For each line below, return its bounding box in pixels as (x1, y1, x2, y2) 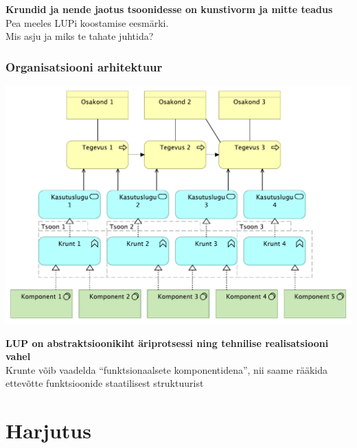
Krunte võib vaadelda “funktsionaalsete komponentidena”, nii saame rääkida (5, 362, 327, 377)
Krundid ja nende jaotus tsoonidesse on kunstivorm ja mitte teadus (5, 2, 333, 16)
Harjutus (5, 416, 91, 445)
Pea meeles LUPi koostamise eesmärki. (5, 15, 169, 30)
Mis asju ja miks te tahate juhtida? (5, 29, 154, 43)
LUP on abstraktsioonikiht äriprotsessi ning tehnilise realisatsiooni (5, 335, 329, 350)
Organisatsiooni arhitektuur (5, 58, 163, 75)
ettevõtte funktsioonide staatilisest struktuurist (5, 376, 204, 390)
